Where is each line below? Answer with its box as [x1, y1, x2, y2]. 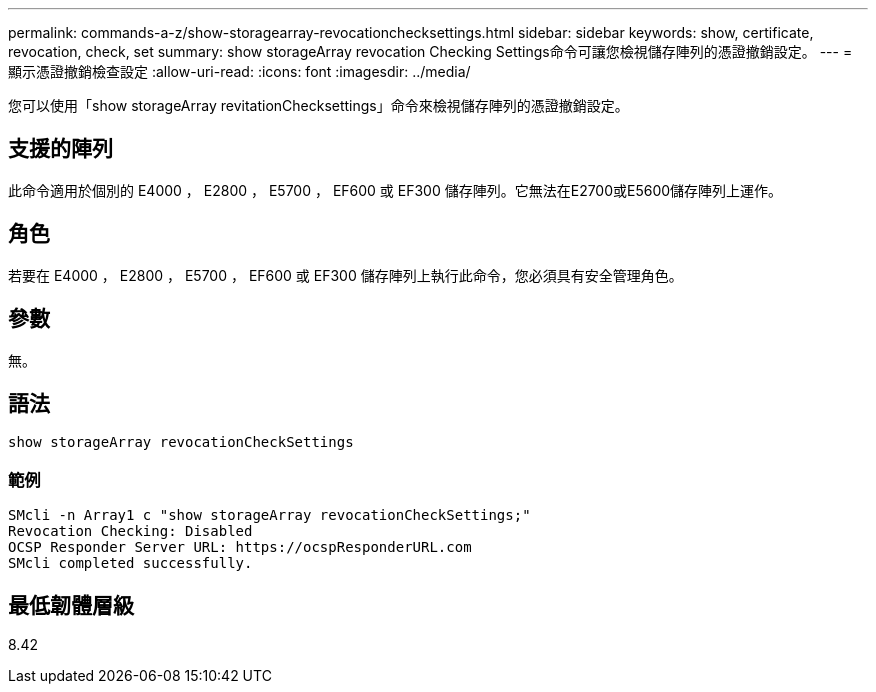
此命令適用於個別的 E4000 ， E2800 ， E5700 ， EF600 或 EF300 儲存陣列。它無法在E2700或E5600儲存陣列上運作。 [8, 181, 783, 199]
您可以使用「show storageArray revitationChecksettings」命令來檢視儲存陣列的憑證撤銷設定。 [8, 97, 629, 114]
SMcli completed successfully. [8, 555, 253, 572]
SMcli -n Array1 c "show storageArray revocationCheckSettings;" [8, 507, 531, 524]
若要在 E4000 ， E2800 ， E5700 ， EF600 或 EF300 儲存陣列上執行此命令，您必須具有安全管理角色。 [8, 266, 683, 284]
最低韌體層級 [8, 592, 134, 618]
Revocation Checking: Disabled [8, 523, 253, 540]
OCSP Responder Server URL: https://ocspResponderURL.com [8, 539, 472, 556]
